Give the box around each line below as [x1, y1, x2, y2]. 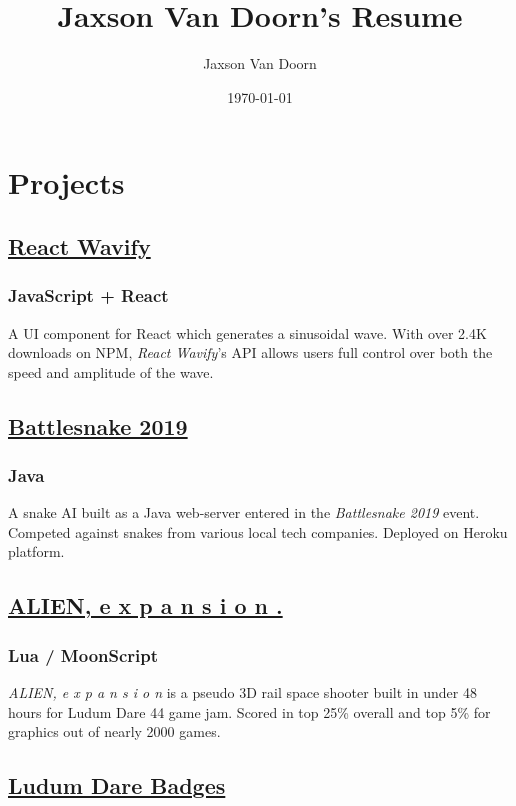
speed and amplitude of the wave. [8, 361, 214, 382]
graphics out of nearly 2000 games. [8, 721, 221, 742]
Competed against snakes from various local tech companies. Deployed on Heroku [8, 521, 508, 542]
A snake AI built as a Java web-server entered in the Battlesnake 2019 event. [8, 502, 480, 523]
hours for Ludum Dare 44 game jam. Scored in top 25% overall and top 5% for [8, 701, 491, 722]
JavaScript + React [8, 283, 169, 308]
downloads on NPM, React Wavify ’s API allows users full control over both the [8, 342, 493, 363]
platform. [8, 541, 65, 562]
